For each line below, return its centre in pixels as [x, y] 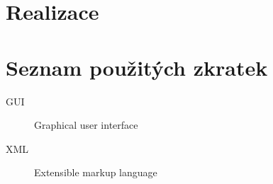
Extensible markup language [96, 172]
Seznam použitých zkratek [137, 67]
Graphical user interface [86, 125]
